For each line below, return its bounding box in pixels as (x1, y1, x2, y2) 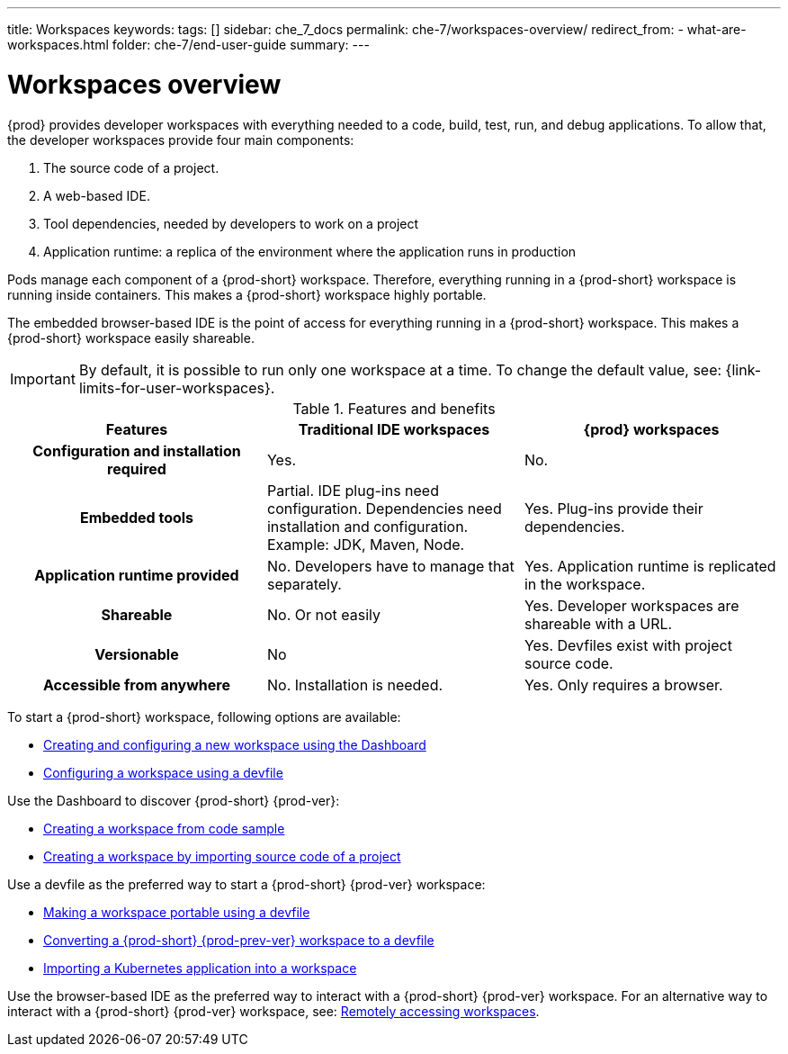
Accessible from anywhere (42, 675, 230, 694)
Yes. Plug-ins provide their (524, 499, 703, 518)
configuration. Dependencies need (266, 499, 502, 518)
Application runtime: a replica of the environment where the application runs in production (43, 243, 577, 259)
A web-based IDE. (43, 187, 150, 203)
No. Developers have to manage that (266, 556, 515, 575)
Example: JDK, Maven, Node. (266, 535, 465, 554)
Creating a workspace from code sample (43, 820, 285, 836)
